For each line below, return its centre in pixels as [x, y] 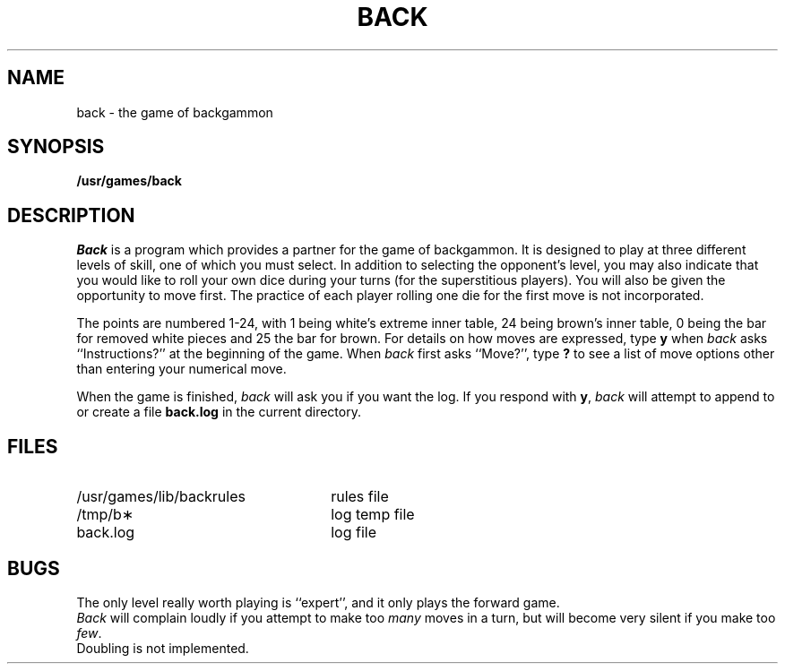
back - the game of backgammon [175, 112]
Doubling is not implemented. [163, 648]
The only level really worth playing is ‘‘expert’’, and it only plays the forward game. [318, 602]
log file [354, 533]
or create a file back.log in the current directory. [219, 412]
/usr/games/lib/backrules [161, 497]
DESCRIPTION [71, 215]
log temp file [373, 515]
